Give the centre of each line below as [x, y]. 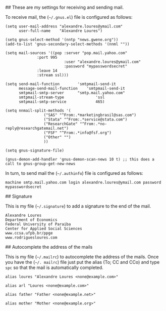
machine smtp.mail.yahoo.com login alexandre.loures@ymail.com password [83, 182]
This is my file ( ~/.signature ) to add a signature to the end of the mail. [78, 206]
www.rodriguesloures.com [31, 238]
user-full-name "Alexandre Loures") [60, 31]
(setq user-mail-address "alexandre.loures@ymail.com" [64, 26]
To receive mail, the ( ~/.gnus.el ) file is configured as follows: [69, 17]
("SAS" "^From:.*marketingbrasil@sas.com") [90, 115]
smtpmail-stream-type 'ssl [62, 97]
